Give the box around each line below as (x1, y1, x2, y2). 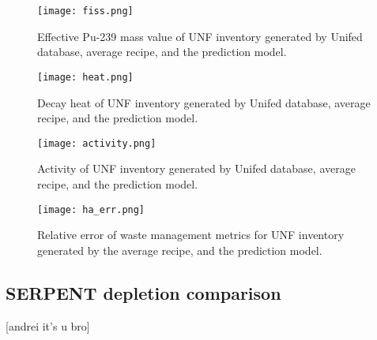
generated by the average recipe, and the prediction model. (37, 241, 322, 258)
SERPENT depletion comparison (6, 280, 281, 305)
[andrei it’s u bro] (6, 317, 90, 334)
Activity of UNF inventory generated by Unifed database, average (37, 160, 356, 177)
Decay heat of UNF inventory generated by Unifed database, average (37, 94, 371, 110)
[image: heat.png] (37, 71, 134, 83)
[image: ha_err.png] (37, 204, 145, 215)
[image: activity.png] (37, 137, 156, 149)
